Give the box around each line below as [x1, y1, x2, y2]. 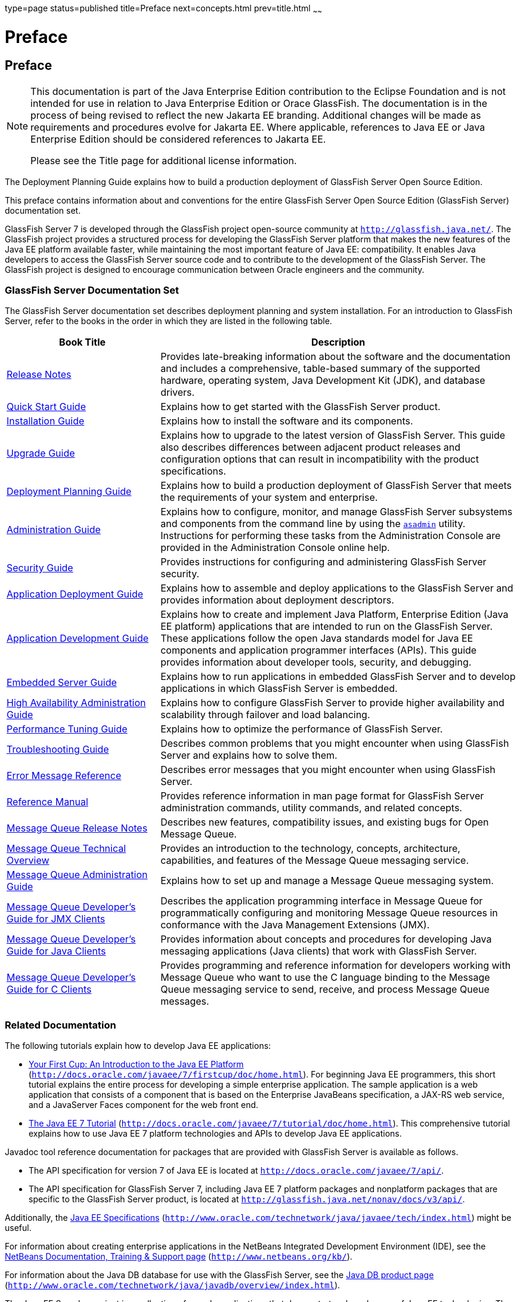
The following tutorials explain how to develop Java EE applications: [5, 1041, 271, 1051]
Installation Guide [7, 415, 85, 427]
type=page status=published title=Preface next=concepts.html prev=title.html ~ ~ [5, 3, 323, 16]
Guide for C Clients [7, 983, 92, 996]
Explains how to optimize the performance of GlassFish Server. [160, 723, 443, 735]
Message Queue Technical [7, 842, 126, 855]
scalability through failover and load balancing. [160, 709, 370, 721]
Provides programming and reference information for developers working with [160, 959, 511, 972]
